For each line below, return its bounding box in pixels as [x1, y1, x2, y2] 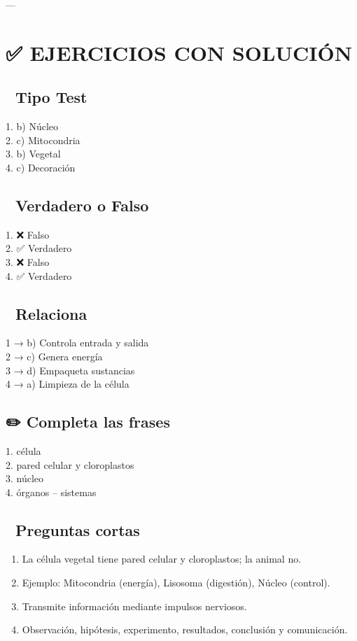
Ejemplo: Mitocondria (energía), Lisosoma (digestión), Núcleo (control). [22, 575, 330, 590]
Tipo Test [15, 86, 87, 108]
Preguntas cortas [15, 519, 140, 540]
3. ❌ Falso [6, 254, 50, 269]
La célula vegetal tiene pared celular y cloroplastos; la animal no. [22, 551, 302, 566]
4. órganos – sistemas [6, 484, 97, 499]
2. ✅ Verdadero [6, 241, 72, 255]
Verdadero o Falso [15, 194, 149, 216]
